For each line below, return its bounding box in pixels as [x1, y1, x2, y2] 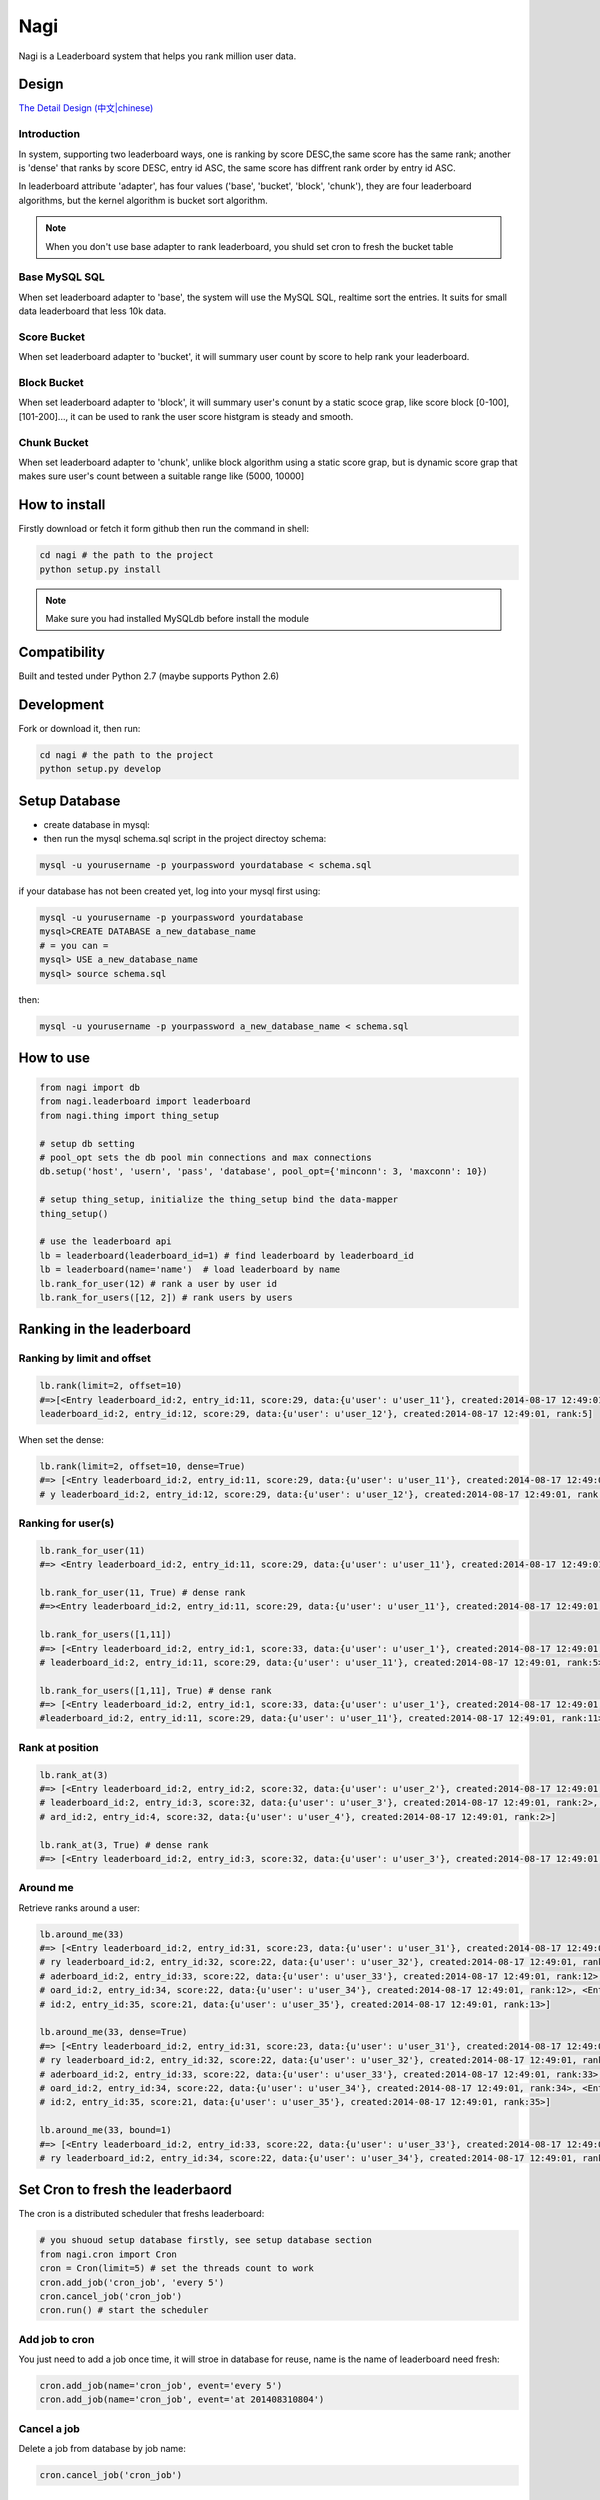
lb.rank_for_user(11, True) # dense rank [39, 1586, 246, 1598]
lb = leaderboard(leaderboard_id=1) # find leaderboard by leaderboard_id [39, 1250, 415, 1261]
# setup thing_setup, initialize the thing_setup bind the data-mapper [39, 1194, 399, 1205]
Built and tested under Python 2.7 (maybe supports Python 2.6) [18, 670, 280, 682]
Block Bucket [18, 375, 84, 389]
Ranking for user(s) [18, 1516, 115, 1530]
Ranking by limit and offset [18, 1351, 152, 1365]
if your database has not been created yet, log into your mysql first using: [18, 885, 321, 897]
